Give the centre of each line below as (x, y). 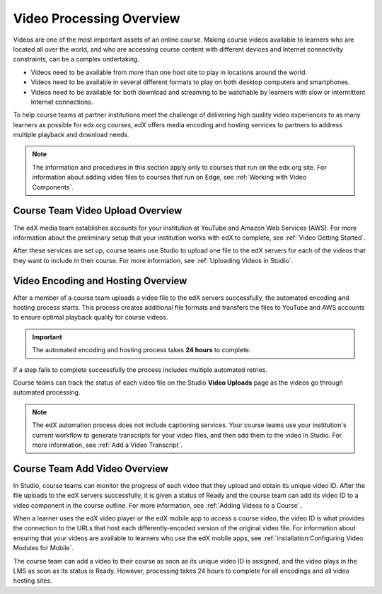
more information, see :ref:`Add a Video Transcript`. (108, 445)
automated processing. (47, 392)
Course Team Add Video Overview (91, 468)
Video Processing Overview (97, 18)
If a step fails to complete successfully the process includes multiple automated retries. (140, 369)
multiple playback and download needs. (71, 135)
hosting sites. (33, 581)
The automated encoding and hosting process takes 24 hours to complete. (141, 350)
